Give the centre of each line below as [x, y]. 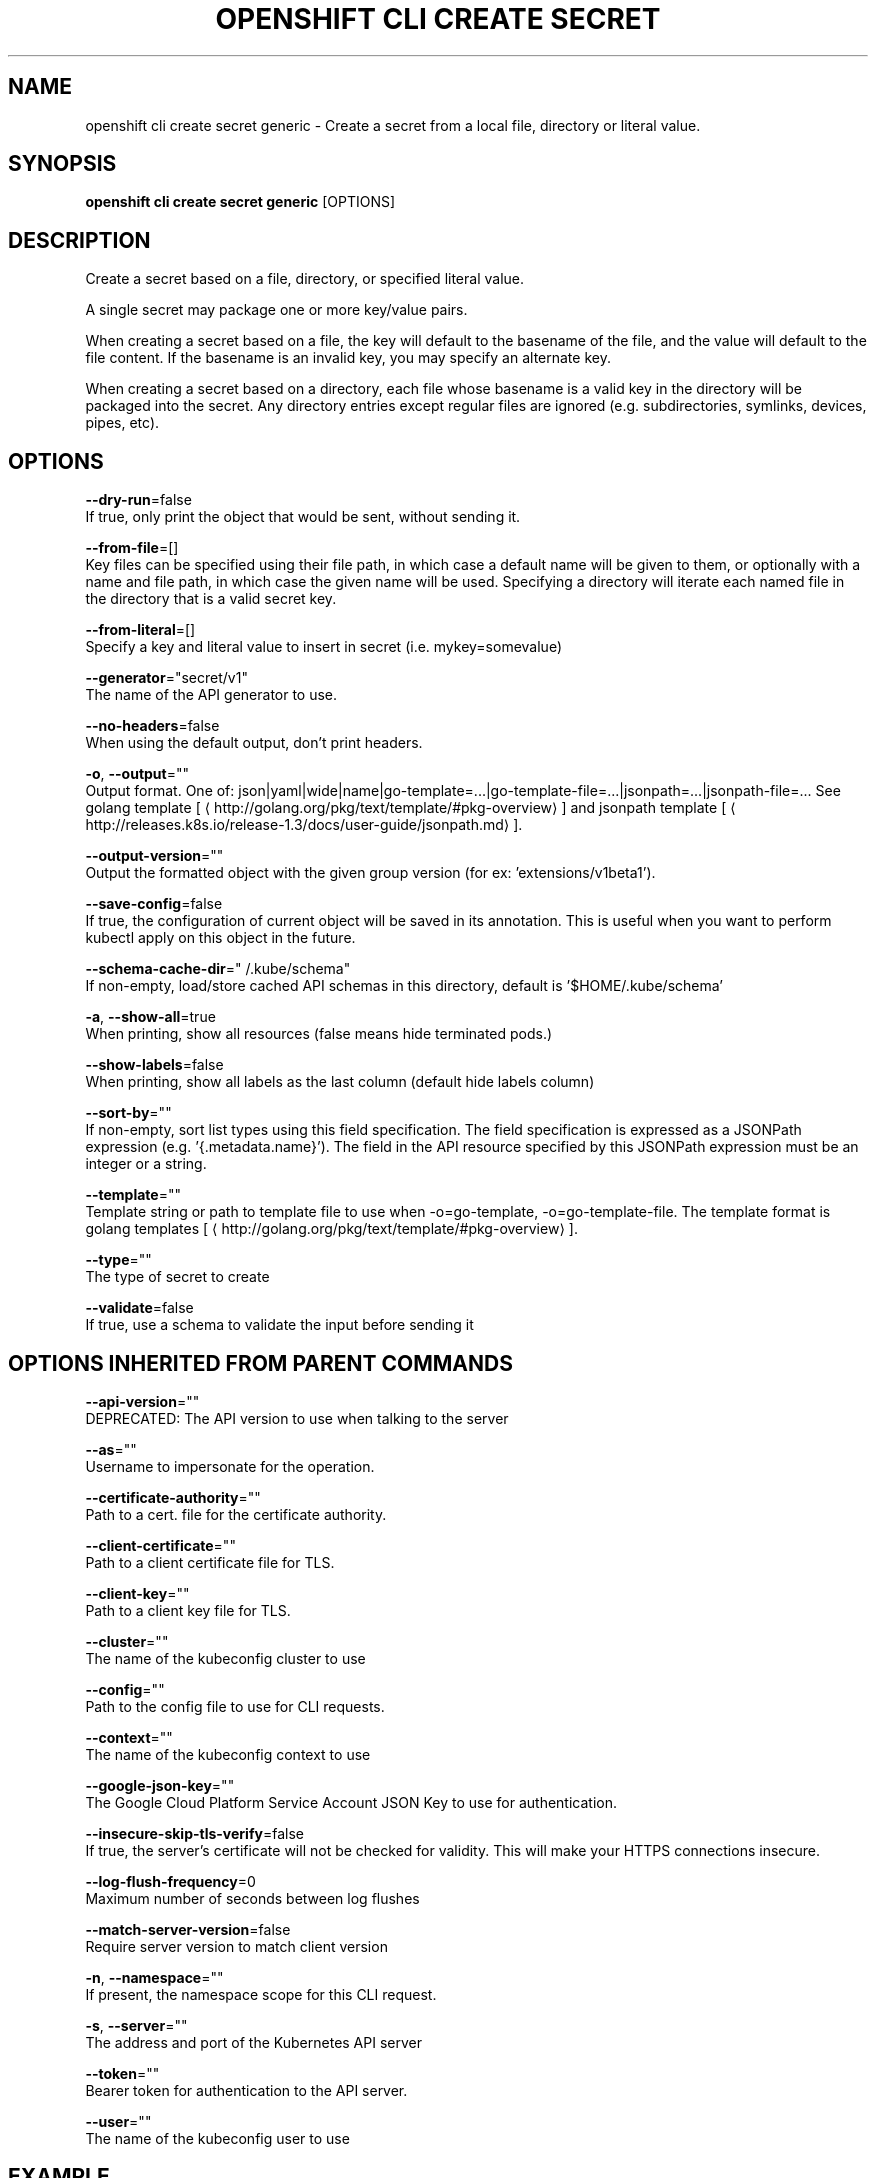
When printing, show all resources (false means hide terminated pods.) [319, 1034]
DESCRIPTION [79, 240]
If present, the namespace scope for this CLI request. [261, 1994]
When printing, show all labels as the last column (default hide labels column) [340, 1082]
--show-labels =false [154, 1065]
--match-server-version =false [188, 1929]
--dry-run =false [138, 500]
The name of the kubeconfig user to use [217, 2138]
